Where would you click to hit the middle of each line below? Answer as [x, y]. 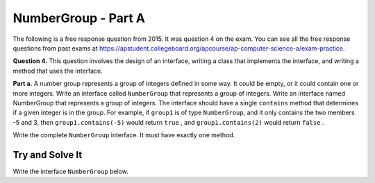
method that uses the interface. [58, 71]
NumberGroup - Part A [79, 18]
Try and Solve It [48, 155]
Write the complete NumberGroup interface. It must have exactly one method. [124, 135]
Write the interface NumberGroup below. [70, 171]
